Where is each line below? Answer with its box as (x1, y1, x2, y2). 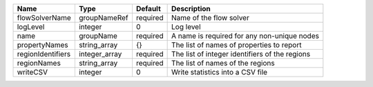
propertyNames (17, 40, 68, 50)
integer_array (78, 49, 122, 59)
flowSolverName (17, 13, 72, 22)
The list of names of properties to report (171, 40, 302, 50)
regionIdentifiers (17, 49, 71, 59)
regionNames (17, 59, 61, 68)
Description (171, 4, 211, 13)
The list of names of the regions (171, 59, 276, 68)
